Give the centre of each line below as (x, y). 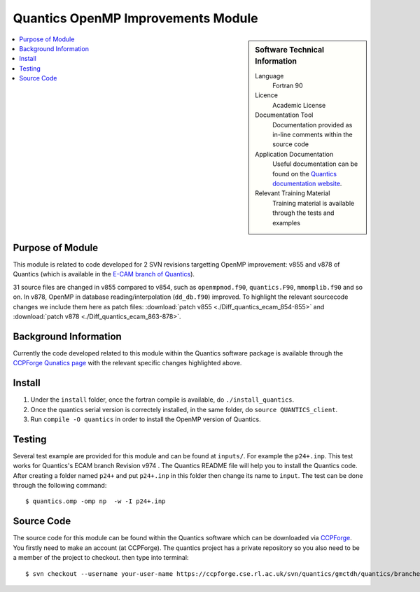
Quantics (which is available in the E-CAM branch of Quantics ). (104, 274)
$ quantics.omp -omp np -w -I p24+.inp (96, 501)
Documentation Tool (284, 115)
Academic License (299, 105)
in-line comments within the (313, 135)
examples (287, 223)
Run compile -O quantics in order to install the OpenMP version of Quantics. (146, 419)
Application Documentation (294, 154)
